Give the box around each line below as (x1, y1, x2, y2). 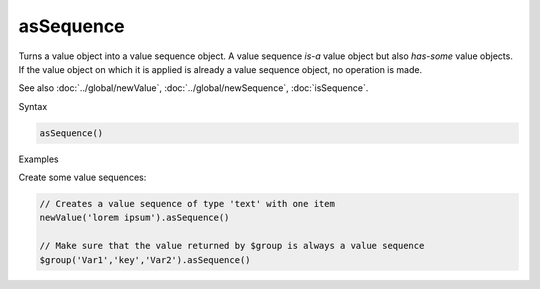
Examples (18, 153, 59, 165)
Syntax (18, 100, 48, 112)
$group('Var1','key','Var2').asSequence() (39, 254, 251, 265)
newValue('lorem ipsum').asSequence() (39, 212, 230, 224)
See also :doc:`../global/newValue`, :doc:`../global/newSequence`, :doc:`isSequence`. (18, 82, 369, 94)
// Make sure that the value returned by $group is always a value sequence (39, 240, 425, 252)
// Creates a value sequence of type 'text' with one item (39, 198, 335, 210)
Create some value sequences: (18, 171, 147, 184)
